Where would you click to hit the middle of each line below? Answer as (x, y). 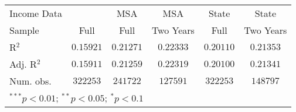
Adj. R (23, 64)
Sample (24, 30)
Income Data (36, 13)
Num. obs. (30, 81)
